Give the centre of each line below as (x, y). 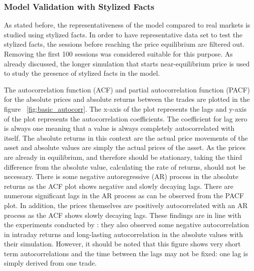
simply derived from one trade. (50, 263)
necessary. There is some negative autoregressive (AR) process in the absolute (121, 176)
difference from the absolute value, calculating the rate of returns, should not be (125, 166)
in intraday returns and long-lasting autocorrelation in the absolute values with (124, 234)
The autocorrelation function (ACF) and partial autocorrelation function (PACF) (127, 89)
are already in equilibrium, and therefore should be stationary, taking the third (123, 157)
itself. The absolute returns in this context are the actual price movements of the (126, 137)
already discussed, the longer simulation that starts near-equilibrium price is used (127, 63)
